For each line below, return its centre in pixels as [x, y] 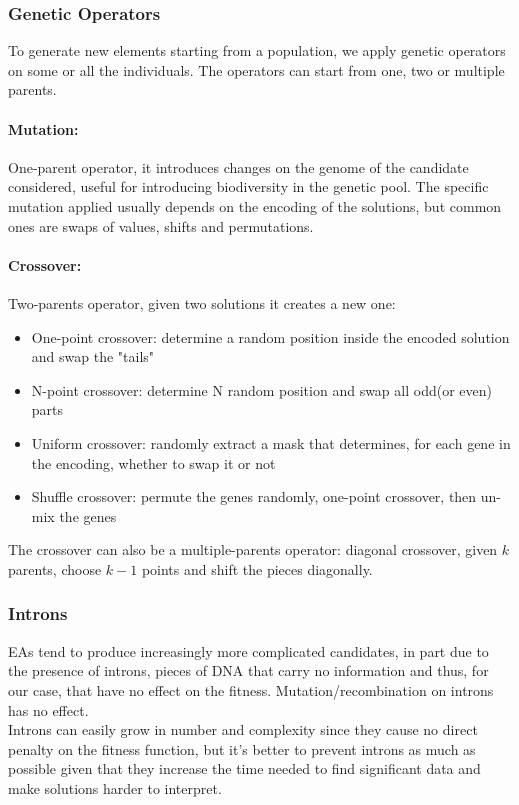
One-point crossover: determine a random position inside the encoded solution [270, 336]
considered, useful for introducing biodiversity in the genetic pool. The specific [248, 186]
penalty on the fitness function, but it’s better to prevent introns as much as [242, 748]
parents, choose [55, 568]
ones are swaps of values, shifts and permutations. [161, 225]
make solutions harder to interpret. [115, 787]
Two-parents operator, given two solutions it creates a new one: [202, 302]
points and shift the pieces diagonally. [257, 568]
